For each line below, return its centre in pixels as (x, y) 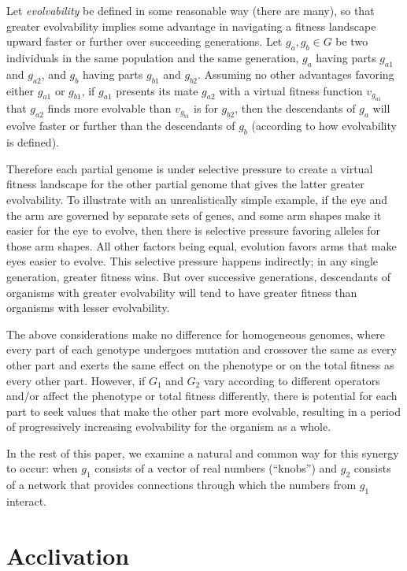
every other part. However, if (76, 380)
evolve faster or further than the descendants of (121, 126)
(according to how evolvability (324, 126)
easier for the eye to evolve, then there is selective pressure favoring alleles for (194, 230)
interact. (26, 501)
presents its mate (157, 90)
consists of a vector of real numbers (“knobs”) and (216, 468)
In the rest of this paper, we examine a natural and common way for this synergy (203, 452)
